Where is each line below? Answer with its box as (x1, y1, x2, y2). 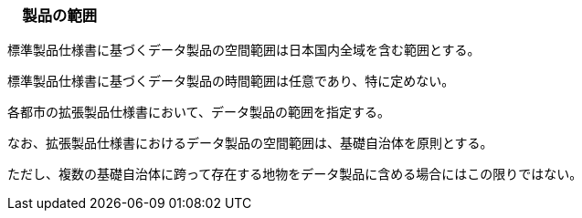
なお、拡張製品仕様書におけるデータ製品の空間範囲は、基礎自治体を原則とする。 (7, 135, 493, 151)
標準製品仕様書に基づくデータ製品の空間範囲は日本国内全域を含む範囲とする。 (7, 42, 481, 58)
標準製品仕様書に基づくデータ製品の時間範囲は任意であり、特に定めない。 (7, 73, 455, 89)
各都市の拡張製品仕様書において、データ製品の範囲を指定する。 (7, 104, 390, 120)
